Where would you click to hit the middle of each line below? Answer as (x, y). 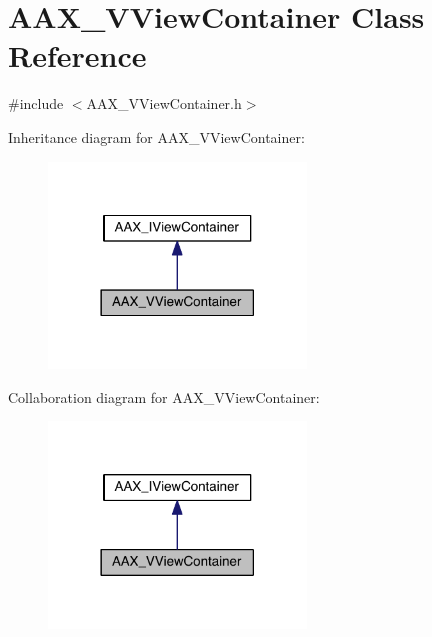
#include (36, 103)
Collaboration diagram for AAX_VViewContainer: (164, 396)
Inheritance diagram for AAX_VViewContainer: (156, 136)
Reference (77, 55)
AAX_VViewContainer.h (164, 103)
